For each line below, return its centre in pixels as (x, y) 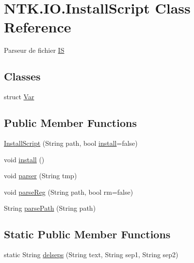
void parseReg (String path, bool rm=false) (69, 192)
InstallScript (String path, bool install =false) (71, 143)
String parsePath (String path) (50, 208)
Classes (22, 76)
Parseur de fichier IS (34, 50)
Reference (38, 27)
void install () (24, 159)
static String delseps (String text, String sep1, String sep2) (91, 255)
